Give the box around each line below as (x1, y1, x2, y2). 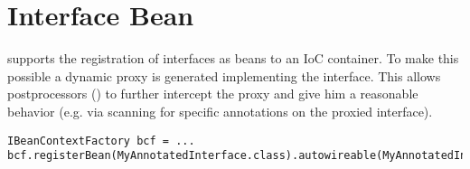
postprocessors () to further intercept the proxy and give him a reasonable (7, 84, 418, 103)
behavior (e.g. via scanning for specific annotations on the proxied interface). (7, 101, 433, 120)
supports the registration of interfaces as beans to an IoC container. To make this (7, 49, 459, 68)
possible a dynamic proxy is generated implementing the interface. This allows (7, 66, 441, 85)
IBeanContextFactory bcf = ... (7, 134, 195, 147)
